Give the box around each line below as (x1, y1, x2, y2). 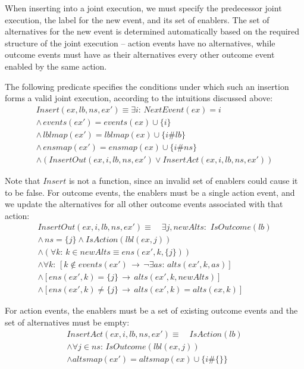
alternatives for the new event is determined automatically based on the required (5, 25, 300, 37)
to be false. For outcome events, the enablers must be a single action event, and (5, 186, 295, 198)
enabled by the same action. (5, 60, 107, 72)
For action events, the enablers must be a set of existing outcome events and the (5, 304, 298, 317)
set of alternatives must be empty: (5, 316, 130, 329)
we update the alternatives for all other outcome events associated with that (5, 198, 283, 210)
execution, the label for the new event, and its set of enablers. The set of (5, 13, 269, 26)
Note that (5, 174, 40, 186)
